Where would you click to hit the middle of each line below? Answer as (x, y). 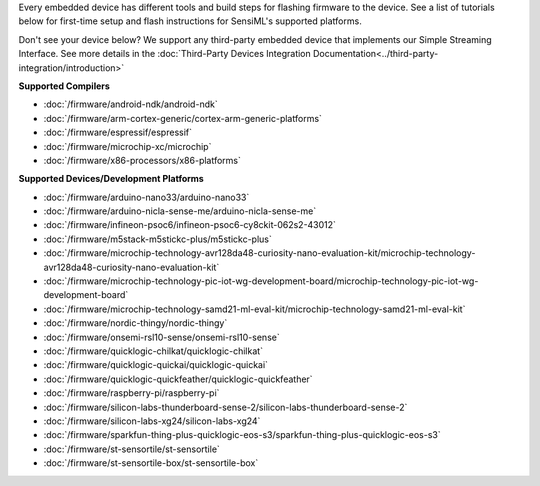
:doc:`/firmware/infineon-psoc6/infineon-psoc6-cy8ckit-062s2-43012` (190, 225)
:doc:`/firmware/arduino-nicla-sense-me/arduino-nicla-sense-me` (180, 211)
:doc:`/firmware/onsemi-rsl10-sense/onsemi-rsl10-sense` (161, 337)
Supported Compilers (64, 86)
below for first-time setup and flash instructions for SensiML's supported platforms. (190, 21)
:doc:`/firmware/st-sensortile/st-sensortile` (131, 449)
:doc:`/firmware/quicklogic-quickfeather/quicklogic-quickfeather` (178, 379)
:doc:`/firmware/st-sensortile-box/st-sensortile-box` (151, 463)
